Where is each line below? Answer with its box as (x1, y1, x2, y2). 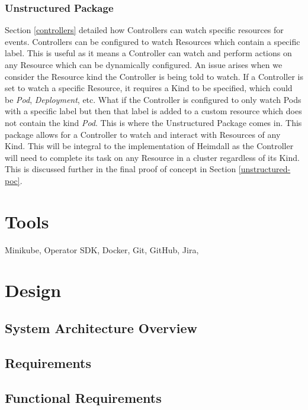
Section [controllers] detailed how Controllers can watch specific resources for (5, 24, 284, 36)
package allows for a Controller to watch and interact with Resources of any (5, 128, 281, 140)
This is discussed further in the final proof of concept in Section (5, 163, 236, 175)
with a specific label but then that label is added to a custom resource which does (5, 105, 302, 117)
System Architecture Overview (5, 319, 197, 337)
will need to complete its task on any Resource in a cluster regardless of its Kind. (5, 151, 300, 163)
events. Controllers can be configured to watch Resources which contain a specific (5, 35, 300, 47)
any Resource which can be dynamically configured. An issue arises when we (5, 59, 283, 70)
